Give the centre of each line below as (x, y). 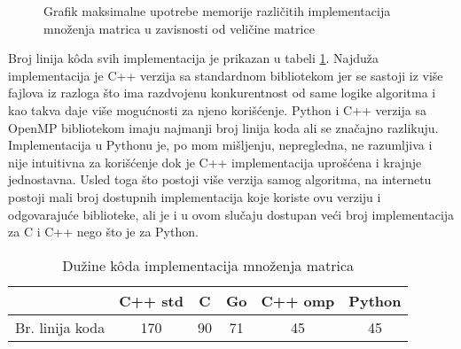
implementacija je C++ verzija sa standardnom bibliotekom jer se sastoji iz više (226, 75)
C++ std (151, 300)
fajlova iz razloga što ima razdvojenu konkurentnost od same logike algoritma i (222, 93)
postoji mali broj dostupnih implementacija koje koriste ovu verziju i (195, 196)
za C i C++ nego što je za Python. (103, 232)
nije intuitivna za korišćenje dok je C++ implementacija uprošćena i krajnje (215, 162)
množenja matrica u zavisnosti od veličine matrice (179, 28)
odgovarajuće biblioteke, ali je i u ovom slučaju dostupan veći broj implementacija (231, 214)
